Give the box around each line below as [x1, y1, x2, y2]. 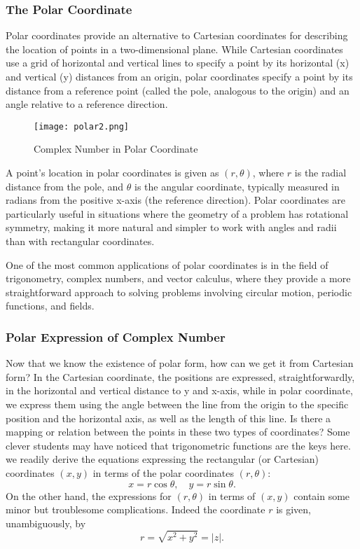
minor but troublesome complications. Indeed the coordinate [6, 502, 265, 517]
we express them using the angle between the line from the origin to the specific [6, 396, 349, 411]
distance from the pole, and [6, 179, 124, 193]
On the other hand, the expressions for [6, 488, 172, 503]
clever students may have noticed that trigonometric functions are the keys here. [6, 438, 351, 452]
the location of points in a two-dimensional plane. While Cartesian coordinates [6, 41, 343, 56]
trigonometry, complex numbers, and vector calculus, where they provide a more [6, 271, 351, 286]
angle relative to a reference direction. [6, 97, 168, 111]
